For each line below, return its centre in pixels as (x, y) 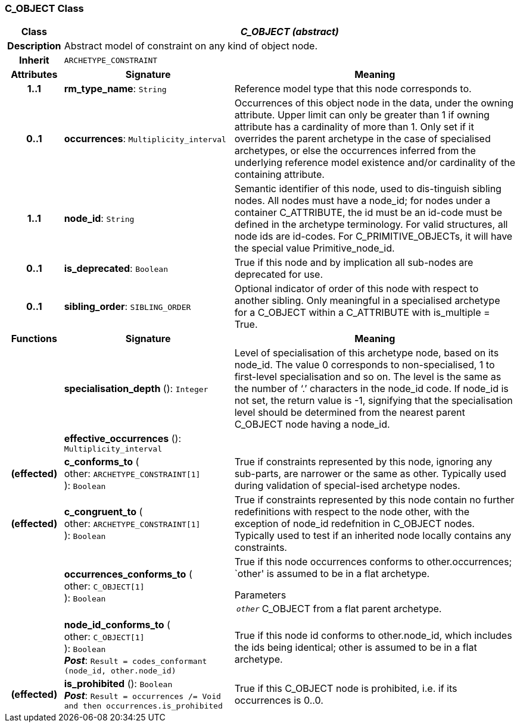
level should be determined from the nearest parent (350, 413)
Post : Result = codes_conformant (136, 661)
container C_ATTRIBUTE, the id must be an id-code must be (368, 213)
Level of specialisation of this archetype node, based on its (367, 353)
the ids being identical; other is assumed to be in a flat (356, 647)
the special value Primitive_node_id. (315, 248)
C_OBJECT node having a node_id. (312, 424)
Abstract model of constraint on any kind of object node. (191, 46)
